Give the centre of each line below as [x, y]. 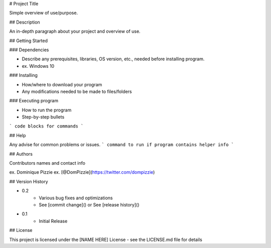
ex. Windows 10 [38, 66]
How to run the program [47, 110]
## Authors [21, 154]
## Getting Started [28, 41]
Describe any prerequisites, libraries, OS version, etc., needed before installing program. [113, 59]
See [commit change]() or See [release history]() [89, 205]
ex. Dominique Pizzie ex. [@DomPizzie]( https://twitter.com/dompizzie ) [82, 172]
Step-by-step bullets [43, 117]
